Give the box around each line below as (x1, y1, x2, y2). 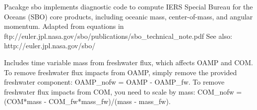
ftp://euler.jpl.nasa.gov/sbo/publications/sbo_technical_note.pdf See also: (4, 30, 232, 41)
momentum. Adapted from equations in (4, 21, 124, 31)
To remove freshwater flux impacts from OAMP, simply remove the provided (4, 67, 237, 77)
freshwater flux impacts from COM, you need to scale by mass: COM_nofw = (4, 86, 242, 97)
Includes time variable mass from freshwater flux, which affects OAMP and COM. (4, 57, 253, 67)
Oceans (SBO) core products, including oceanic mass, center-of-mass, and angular (4, 11, 253, 21)
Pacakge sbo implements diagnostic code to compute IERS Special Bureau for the (4, 1, 253, 11)
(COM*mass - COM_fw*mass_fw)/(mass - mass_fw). (4, 96, 171, 107)
